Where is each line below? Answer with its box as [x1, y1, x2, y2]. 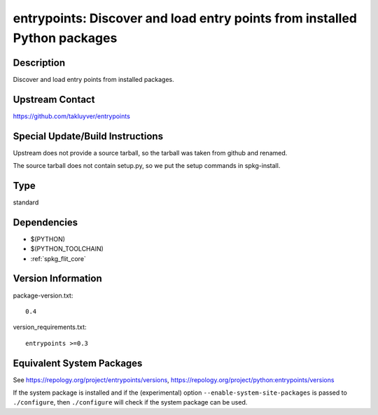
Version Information [13, 273, 102, 285]
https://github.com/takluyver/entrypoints [13, 112, 131, 120]
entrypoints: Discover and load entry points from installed [13, 10, 357, 26]
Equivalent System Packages [13, 357, 143, 369]
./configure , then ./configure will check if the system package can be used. [13, 398, 248, 407]
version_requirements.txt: [13, 323, 87, 332]
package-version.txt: [13, 291, 73, 300]
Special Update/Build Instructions [13, 130, 164, 142]
